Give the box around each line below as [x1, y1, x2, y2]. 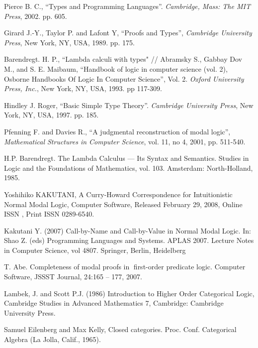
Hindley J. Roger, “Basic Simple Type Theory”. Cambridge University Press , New [4, 100, 254, 110]
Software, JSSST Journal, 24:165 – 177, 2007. [4, 271, 142, 282]
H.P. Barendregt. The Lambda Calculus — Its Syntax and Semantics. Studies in [4, 153, 249, 163]
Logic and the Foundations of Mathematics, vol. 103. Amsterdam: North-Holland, [4, 162, 253, 173]
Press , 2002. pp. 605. [4, 10, 67, 21]
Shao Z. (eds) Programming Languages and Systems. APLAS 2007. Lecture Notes [4, 235, 254, 245]
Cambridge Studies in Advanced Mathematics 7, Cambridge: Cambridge [4, 298, 224, 308]
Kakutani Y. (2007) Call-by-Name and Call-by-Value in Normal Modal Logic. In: [4, 225, 251, 235]
